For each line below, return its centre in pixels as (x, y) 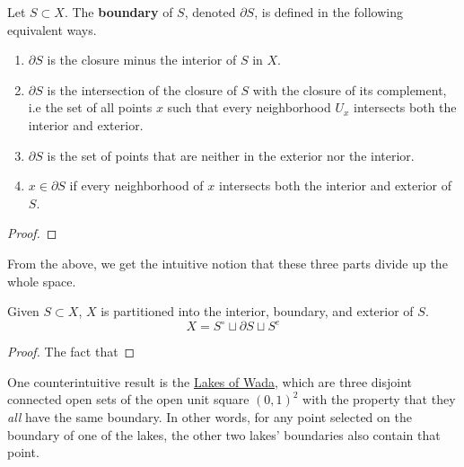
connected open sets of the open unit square (128, 399)
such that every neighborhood (249, 107)
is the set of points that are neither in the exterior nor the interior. (231, 155)
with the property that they (379, 399)
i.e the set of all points (90, 107)
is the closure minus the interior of (142, 60)
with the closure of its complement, (350, 89)
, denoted (210, 12)
